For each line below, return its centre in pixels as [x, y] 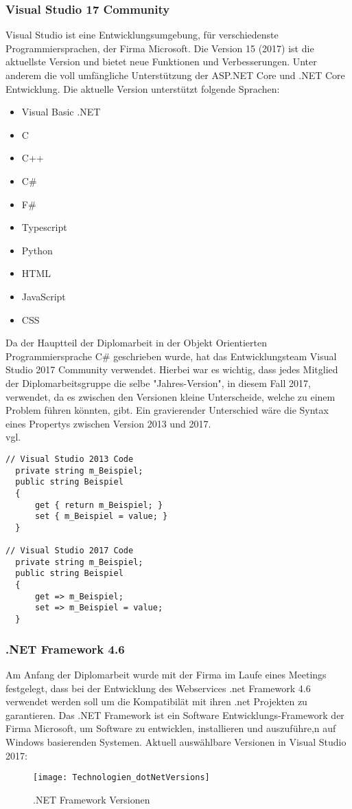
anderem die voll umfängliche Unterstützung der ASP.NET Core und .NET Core [175, 75]
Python [37, 250]
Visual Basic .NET [61, 112]
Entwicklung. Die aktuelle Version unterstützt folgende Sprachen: [143, 88]
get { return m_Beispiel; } [99, 505]
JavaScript [44, 296]
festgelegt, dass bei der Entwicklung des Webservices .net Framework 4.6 [158, 688]
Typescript [44, 227]
